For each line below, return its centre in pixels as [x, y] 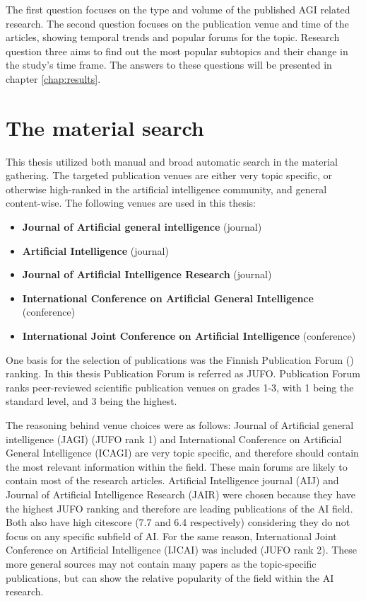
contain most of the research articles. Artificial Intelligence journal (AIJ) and [172, 480]
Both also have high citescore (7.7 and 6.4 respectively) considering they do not [178, 522]
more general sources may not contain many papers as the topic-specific [161, 563]
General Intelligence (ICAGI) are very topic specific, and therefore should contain [182, 453]
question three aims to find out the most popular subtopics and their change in [177, 51]
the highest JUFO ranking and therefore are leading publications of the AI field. [179, 508]
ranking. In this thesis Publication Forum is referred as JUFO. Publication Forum [183, 373]
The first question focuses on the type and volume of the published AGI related [178, 9]
